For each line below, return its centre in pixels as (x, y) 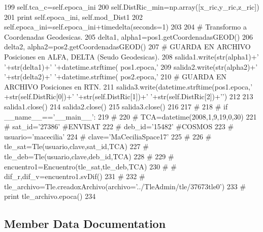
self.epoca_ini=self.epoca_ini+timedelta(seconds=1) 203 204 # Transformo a (126, 27)
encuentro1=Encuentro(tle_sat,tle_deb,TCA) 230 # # (90, 166)
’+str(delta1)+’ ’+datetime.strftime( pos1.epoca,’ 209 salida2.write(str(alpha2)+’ (131, 66)
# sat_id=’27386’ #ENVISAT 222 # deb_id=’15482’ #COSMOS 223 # (119, 126)
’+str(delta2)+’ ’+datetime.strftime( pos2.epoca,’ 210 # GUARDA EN (116, 77)
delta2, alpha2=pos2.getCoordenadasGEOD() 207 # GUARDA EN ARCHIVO (127, 47)
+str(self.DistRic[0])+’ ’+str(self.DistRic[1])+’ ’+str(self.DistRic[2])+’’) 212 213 (129, 96)
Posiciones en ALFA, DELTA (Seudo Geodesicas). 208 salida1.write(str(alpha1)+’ (131, 56)
